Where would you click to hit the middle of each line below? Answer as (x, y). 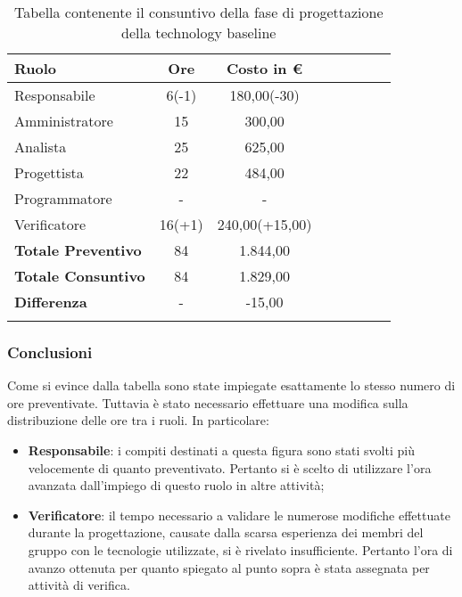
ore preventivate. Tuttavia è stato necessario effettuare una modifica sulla (208, 402)
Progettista (49, 172)
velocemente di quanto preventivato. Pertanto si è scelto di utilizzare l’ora (230, 467)
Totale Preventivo (78, 250)
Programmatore (63, 198)
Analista (41, 147)
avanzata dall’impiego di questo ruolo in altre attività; (176, 485)
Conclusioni (50, 352)
